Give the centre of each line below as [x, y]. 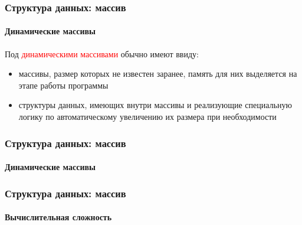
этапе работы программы [63, 85]
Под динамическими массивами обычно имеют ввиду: [102, 53]
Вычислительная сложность [58, 217]
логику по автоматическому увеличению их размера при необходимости [147, 117]
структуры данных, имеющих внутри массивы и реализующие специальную [155, 105]
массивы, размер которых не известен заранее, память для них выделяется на [158, 74]
